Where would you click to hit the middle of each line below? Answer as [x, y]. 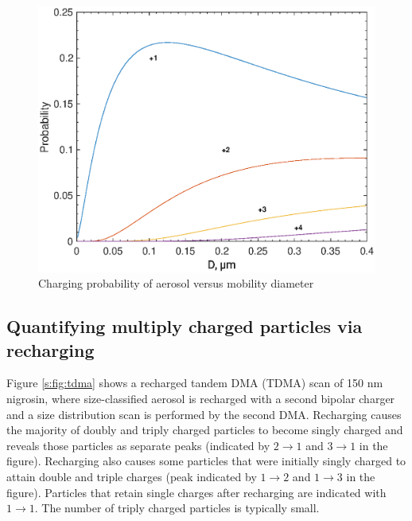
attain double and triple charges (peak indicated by [132, 476]
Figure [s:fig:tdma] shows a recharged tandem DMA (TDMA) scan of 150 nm [195, 383]
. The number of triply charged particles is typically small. [177, 508]
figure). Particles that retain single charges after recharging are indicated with [196, 492]
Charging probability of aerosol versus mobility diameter [176, 283]
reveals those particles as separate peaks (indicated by [138, 445]
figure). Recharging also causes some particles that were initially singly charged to [206, 461]
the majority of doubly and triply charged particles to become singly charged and [205, 430]
